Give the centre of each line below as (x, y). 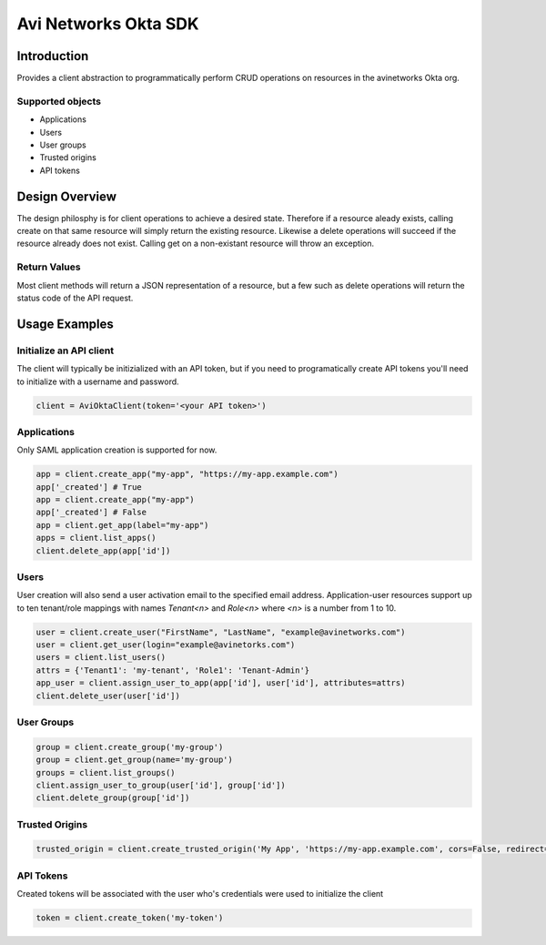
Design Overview (67, 196)
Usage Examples (65, 324)
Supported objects (59, 101)
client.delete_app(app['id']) (103, 550)
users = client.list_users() (101, 657)
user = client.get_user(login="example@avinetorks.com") (166, 645)
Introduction (53, 56)
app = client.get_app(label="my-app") (122, 525)
